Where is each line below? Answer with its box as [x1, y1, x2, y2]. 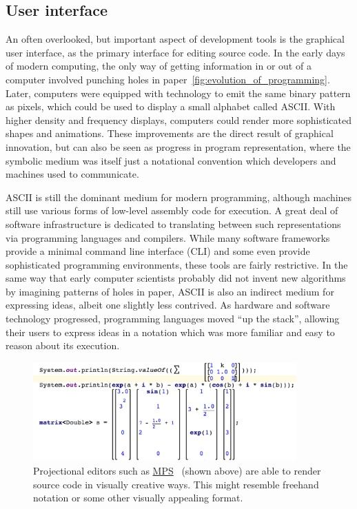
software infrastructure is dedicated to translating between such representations [6, 216, 341, 231]
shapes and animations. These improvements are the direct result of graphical [6, 126, 334, 141]
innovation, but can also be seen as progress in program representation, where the [6, 139, 351, 154]
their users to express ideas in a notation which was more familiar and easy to [6, 324, 335, 339]
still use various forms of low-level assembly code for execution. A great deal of [6, 203, 338, 218]
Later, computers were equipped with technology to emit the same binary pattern [6, 85, 351, 100]
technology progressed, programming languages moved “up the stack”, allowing [6, 311, 340, 326]
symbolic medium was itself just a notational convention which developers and [6, 153, 336, 167]
